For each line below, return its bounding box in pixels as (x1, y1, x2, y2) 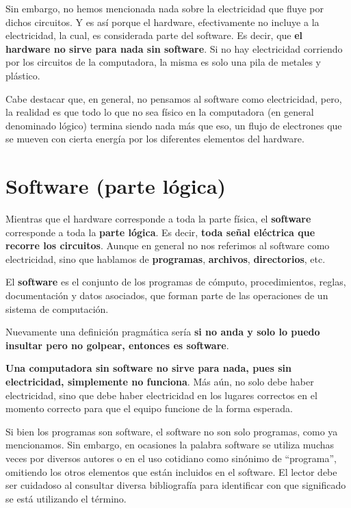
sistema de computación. (5, 301, 109, 316)
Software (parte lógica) (5, 172, 226, 200)
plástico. (5, 68, 40, 82)
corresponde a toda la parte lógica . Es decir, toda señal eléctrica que (5, 225, 315, 239)
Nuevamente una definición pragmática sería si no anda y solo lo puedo (5, 325, 320, 339)
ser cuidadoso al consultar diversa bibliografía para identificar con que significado (5, 478, 346, 492)
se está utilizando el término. (5, 491, 127, 505)
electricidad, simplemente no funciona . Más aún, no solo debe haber (5, 374, 314, 388)
